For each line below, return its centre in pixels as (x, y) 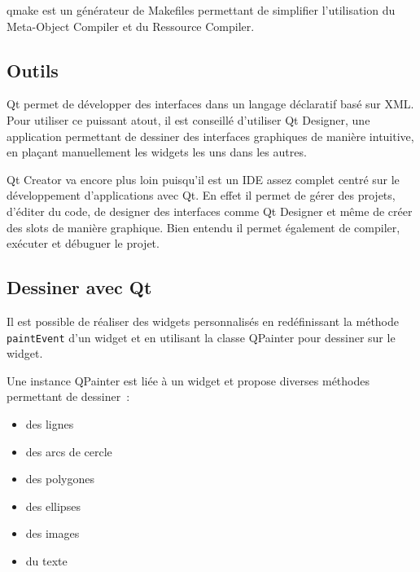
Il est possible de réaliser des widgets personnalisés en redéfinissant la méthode (203, 321)
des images (52, 533)
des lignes (50, 423)
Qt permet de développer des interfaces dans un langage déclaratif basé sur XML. (210, 104)
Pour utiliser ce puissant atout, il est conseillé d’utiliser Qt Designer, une (188, 119)
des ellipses (53, 506)
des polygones (60, 479)
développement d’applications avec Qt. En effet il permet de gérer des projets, (201, 195)
